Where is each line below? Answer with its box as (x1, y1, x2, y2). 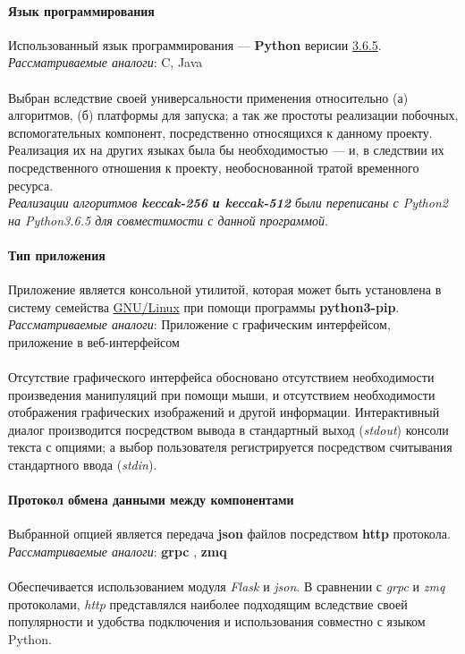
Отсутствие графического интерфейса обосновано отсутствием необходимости (8, 368, 435, 386)
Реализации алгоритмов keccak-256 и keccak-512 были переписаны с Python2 (8, 193, 448, 212)
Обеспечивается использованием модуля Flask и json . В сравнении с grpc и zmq (8, 577, 445, 596)
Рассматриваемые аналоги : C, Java (8, 53, 203, 72)
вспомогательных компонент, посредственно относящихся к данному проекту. (8, 123, 433, 141)
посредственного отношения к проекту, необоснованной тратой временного (8, 157, 419, 176)
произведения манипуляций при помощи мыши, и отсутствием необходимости (8, 385, 435, 403)
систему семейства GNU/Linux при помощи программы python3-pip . (8, 297, 400, 316)
